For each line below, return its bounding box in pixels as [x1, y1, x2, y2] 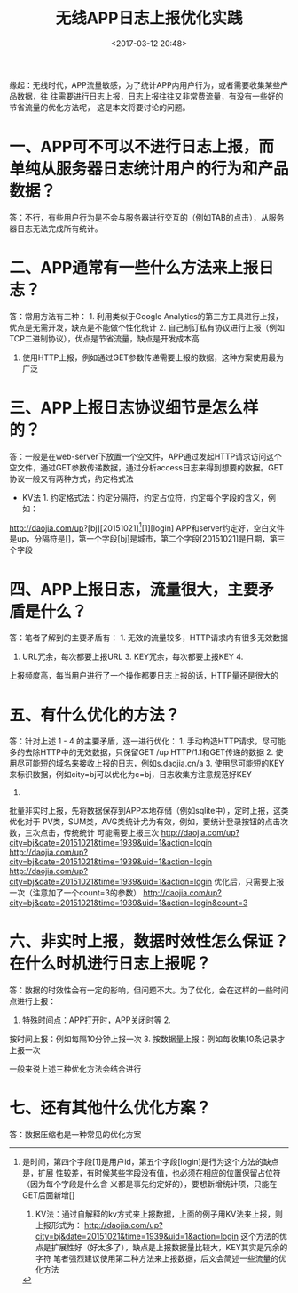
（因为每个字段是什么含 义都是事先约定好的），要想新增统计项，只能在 [21, 1179, 278, 1190]
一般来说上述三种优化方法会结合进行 [9, 1064, 142, 1074]
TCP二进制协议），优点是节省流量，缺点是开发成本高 [9, 333, 200, 343]
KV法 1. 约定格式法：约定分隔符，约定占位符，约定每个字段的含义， [21, 492, 269, 502]
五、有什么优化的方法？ [9, 704, 181, 725]
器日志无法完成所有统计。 [9, 223, 103, 234]
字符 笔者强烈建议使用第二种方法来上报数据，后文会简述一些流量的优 [35, 1253, 286, 1264]
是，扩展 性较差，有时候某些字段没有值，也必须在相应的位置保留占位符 [21, 1168, 281, 1178]
